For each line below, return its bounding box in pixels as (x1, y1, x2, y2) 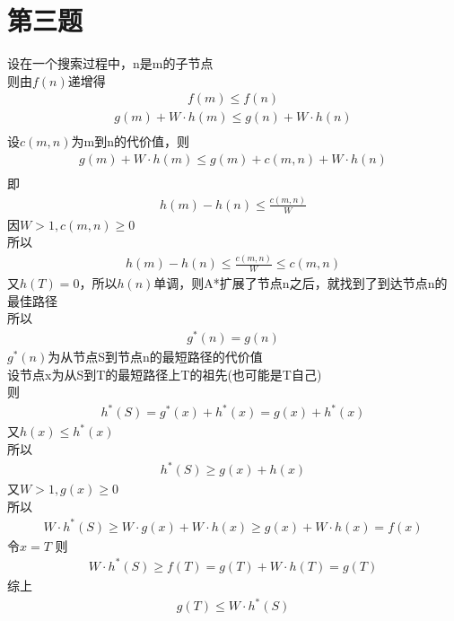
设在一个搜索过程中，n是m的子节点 (7, 54, 214, 73)
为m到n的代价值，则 (71, 132, 189, 151)
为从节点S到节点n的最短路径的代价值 (48, 347, 263, 366)
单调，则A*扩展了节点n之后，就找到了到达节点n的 (153, 274, 448, 293)
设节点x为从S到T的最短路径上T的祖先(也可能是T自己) (7, 364, 322, 383)
